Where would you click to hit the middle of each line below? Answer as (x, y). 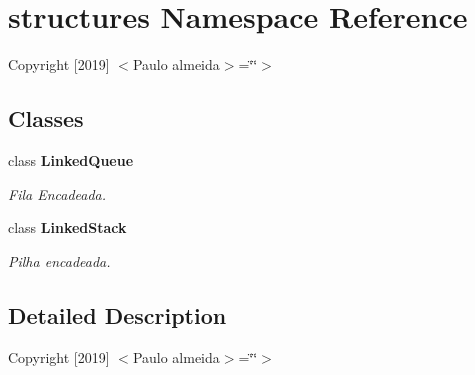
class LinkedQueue (71, 159)
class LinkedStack (67, 227)
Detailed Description (117, 314)
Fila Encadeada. (57, 193)
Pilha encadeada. (59, 260)
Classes (46, 118)
